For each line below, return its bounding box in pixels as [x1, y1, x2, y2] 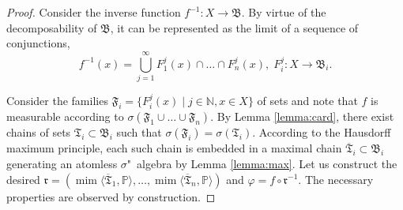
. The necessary [298, 171, 374, 187]
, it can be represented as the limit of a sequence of [110, 19, 359, 36]
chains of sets [6, 124, 71, 141]
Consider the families [6, 92, 108, 108]
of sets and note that [257, 92, 358, 108]
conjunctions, [6, 35, 70, 51]
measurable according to [6, 108, 124, 125]
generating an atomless [6, 155, 118, 171]
